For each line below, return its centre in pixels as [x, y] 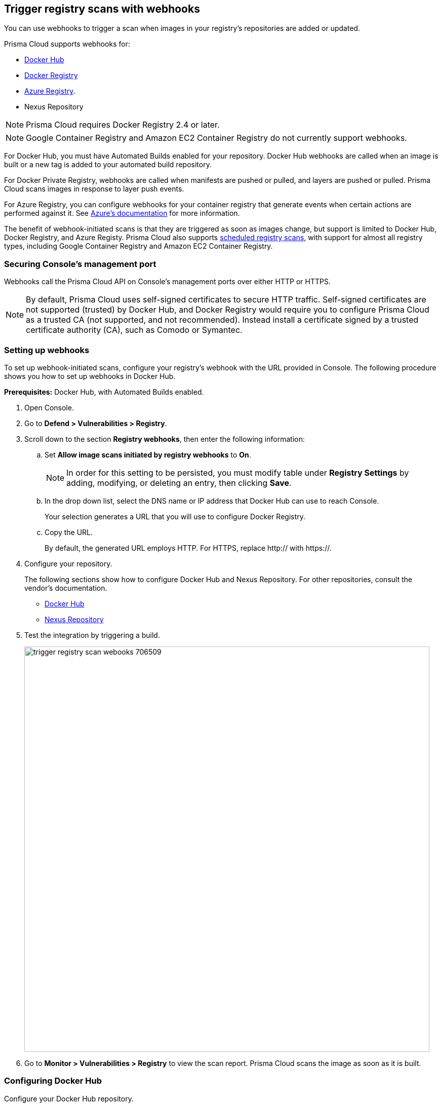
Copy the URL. [69, 532]
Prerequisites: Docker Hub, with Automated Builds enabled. [104, 392]
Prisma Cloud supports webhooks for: [67, 44]
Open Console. [49, 407]
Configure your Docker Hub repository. [69, 1098]
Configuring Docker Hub [53, 1081]
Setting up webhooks [47, 350]
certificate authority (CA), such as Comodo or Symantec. [134, 330]
